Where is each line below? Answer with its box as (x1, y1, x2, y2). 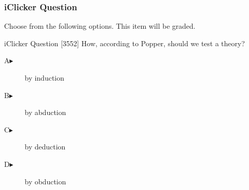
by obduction (25, 176, 66, 186)
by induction (25, 72, 65, 83)
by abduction (25, 107, 66, 118)
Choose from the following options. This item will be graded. (4, 21, 196, 31)
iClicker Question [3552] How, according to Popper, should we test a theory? (4, 37, 245, 48)
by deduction (25, 141, 66, 152)
